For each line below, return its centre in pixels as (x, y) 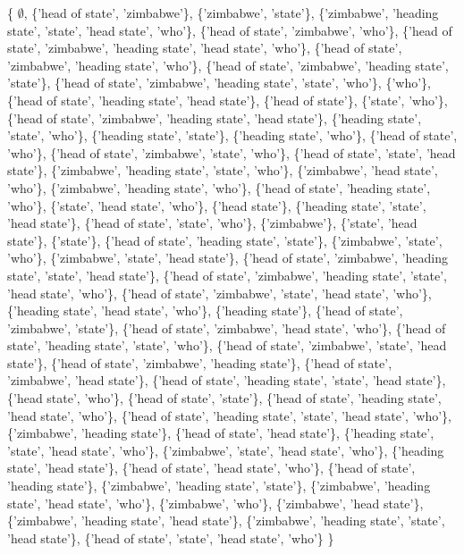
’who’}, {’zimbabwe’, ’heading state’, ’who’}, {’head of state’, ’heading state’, (219, 187)
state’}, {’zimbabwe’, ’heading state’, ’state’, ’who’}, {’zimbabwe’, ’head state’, (223, 170)
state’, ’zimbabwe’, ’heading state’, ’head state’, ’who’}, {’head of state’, (205, 48)
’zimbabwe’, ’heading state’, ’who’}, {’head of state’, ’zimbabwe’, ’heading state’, (228, 65)
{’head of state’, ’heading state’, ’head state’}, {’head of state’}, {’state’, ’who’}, (228, 100)
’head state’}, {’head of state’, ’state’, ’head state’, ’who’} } (171, 537)
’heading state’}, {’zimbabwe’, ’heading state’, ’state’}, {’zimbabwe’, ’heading (219, 486)
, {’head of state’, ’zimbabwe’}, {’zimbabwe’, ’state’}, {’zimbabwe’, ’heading (231, 13)
